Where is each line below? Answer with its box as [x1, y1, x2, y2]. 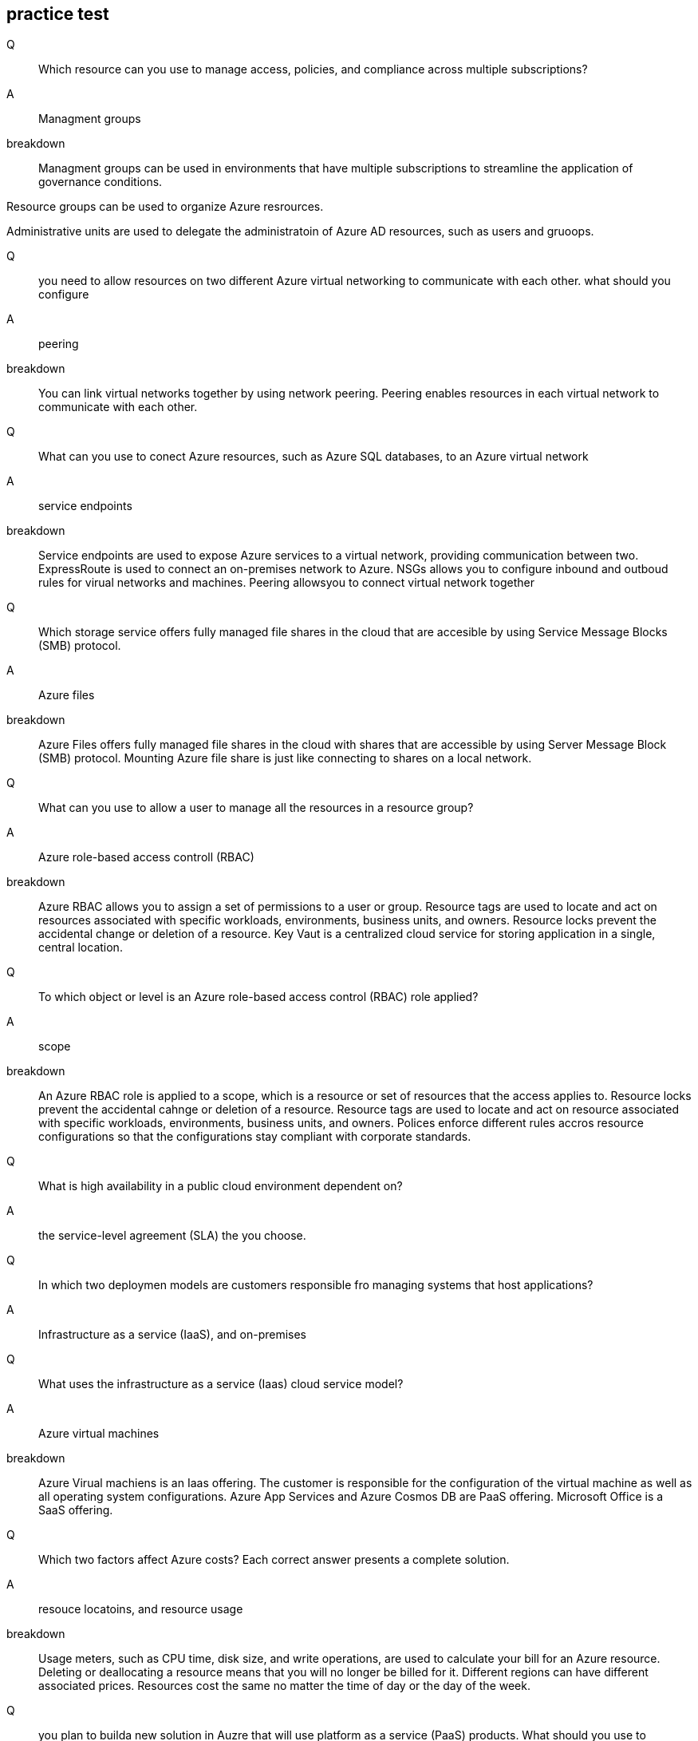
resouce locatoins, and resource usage [38, 1602, 243, 1616]
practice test [6, 4, 109, 24]
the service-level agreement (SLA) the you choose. [38, 1229, 306, 1243]
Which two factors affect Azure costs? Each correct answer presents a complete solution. [38, 1553, 510, 1567]
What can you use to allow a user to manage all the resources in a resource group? [38, 801, 474, 815]
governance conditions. [38, 175, 163, 189]
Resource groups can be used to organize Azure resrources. [6, 200, 324, 214]
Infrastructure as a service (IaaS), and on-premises [38, 1328, 307, 1342]
